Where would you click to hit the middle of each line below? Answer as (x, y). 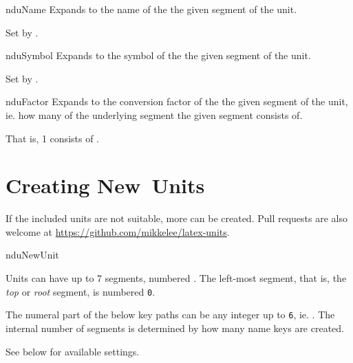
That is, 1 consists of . (53, 138)
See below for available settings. (73, 351)
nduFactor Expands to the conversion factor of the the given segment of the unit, (177, 101)
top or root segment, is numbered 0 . (81, 291)
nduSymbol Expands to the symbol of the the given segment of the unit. (158, 55)
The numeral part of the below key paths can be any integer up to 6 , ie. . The (170, 315)
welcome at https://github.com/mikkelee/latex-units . (118, 231)
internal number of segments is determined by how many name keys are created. (175, 328)
